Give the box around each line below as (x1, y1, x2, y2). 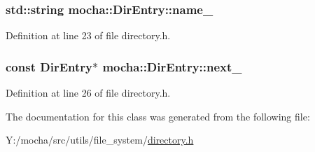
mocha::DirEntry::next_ (102, 57, 242, 75)
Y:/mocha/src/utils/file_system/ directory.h (6, 132, 194, 147)
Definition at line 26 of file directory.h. (6, 85, 171, 100)
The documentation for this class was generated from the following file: (6, 109, 310, 123)
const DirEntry (6, 57, 92, 75)
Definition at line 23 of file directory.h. (6, 28, 171, 43)
